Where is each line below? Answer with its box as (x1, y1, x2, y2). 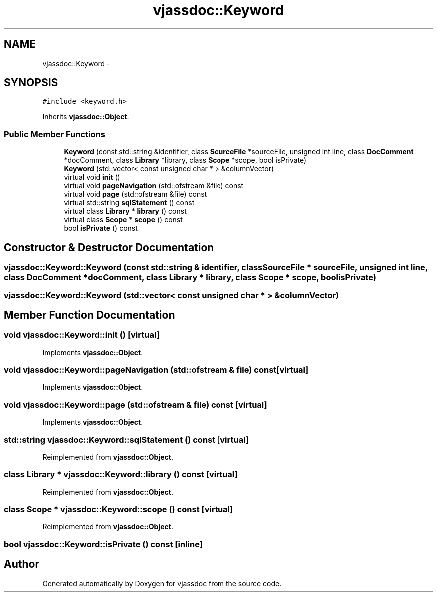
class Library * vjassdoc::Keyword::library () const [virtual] (4, 469, 238, 480)
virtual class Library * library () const (64, 207, 187, 216)
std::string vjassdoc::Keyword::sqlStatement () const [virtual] (4, 434, 249, 445)
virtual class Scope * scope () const (64, 215, 183, 224)
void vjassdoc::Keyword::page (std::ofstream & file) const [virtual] (4, 399, 267, 410)
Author (4, 558, 39, 571)
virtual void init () (64, 173, 120, 182)
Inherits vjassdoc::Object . (42, 112, 129, 121)
